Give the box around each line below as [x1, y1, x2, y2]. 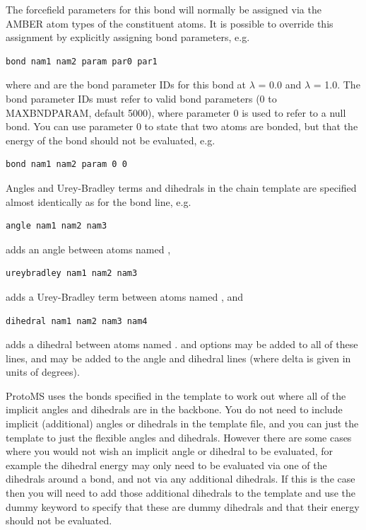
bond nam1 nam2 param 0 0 [6, 159, 127, 170]
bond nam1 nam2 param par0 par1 [6, 56, 158, 67]
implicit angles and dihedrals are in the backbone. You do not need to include [6, 402, 343, 417]
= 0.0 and [258, 77, 302, 92]
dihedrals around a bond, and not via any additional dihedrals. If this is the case [6, 471, 355, 486]
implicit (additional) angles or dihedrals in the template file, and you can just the [6, 416, 359, 431]
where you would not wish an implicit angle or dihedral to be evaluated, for [6, 444, 333, 459]
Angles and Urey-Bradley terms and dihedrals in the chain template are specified [6, 180, 357, 195]
